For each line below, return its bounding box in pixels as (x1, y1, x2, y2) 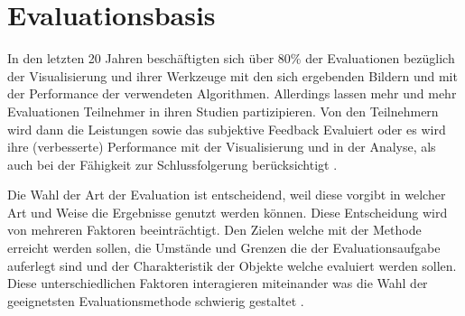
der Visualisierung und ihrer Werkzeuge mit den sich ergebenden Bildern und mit (7, 66, 458, 85)
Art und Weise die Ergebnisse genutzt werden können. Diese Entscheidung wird (7, 202, 448, 221)
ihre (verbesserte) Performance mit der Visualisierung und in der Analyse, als (7, 137, 436, 156)
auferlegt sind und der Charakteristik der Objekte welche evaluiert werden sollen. (7, 256, 457, 274)
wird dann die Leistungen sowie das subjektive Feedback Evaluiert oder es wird (7, 119, 446, 138)
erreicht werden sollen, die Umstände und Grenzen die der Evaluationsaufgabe (7, 238, 441, 257)
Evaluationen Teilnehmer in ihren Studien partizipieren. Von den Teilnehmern (7, 101, 439, 120)
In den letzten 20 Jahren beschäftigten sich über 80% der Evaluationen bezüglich (7, 49, 455, 68)
